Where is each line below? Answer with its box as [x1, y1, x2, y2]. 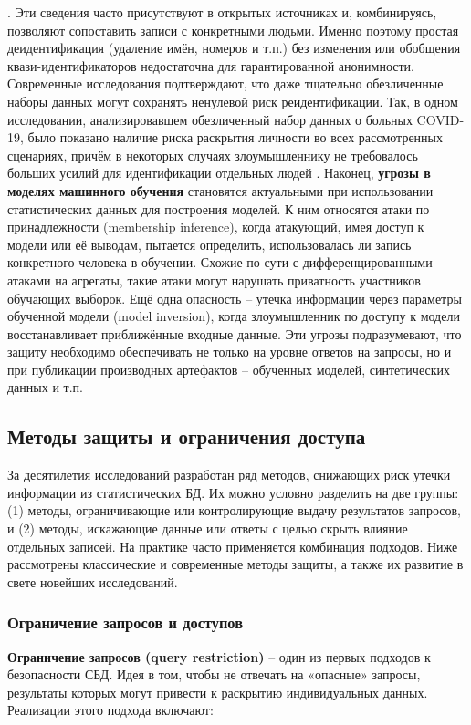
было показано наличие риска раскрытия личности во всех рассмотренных [27, 128, 443, 147]
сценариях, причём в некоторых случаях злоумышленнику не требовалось [7, 145, 418, 164]
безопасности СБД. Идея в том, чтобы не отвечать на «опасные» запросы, [7, 665, 421, 684]
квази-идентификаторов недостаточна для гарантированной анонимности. [7, 56, 414, 75]
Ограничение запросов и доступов [7, 611, 243, 634]
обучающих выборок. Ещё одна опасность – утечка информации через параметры [7, 288, 462, 307]
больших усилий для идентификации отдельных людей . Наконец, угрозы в [7, 163, 431, 182]
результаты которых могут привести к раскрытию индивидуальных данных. [7, 682, 428, 701]
